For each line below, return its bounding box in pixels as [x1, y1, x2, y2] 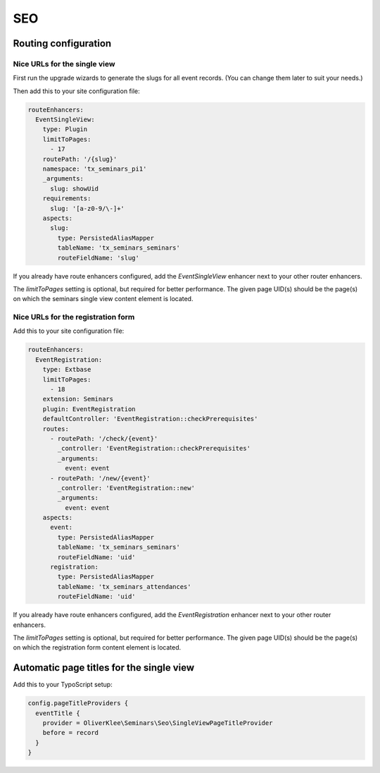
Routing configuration [13, 37, 112, 49]
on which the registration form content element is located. [13, 643, 182, 652]
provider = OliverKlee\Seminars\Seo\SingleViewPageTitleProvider [42, 719, 273, 727]
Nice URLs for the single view [13, 59, 115, 68]
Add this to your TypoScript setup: [13, 681, 113, 689]
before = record [42, 729, 99, 737]
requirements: [42, 195, 91, 202]
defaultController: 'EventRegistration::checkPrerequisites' [42, 415, 258, 423]
